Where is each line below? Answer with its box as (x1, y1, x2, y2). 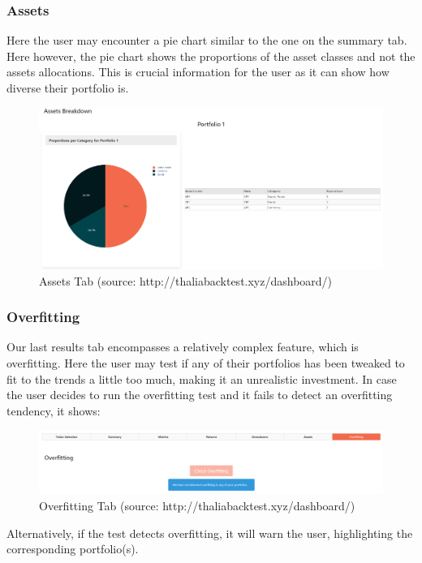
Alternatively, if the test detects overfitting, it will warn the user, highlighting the (6, 524, 413, 541)
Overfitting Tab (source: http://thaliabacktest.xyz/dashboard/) (39, 496, 355, 514)
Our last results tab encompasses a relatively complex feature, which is (6, 338, 359, 355)
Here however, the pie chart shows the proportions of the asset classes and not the (6, 47, 416, 64)
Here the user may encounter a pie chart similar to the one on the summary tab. (6, 32, 407, 49)
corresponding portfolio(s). (6, 540, 139, 557)
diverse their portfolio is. (6, 80, 129, 96)
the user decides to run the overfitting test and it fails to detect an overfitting (6, 386, 393, 403)
